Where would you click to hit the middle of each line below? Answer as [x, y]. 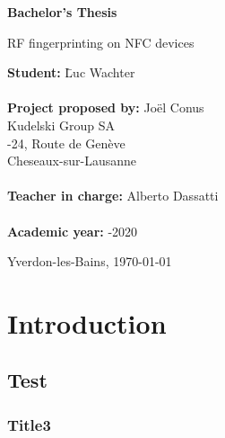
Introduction [87, 322]
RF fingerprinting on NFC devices [101, 42]
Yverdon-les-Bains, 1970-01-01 [90, 261]
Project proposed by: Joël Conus [106, 107]
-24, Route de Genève [66, 143]
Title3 [29, 424]
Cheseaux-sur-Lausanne [72, 161]
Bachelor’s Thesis [62, 12]
